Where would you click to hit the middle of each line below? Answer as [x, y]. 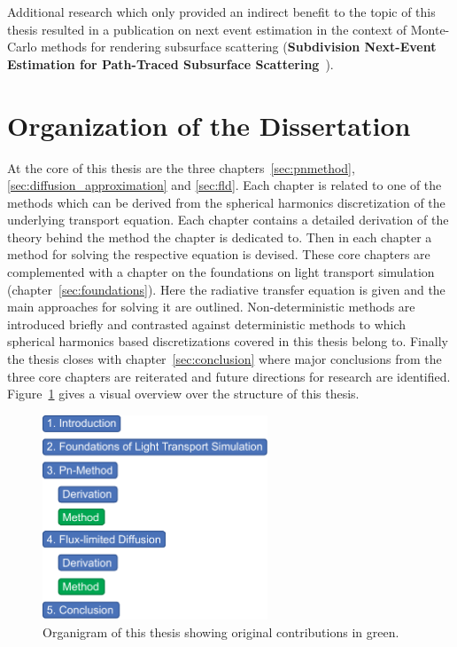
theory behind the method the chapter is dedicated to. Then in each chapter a [220, 237]
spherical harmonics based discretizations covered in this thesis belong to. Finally [228, 341]
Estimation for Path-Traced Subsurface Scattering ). [170, 63]
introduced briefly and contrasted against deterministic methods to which [207, 323]
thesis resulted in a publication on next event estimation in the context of [207, 29]
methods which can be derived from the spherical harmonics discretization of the [226, 202]
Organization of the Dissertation [209, 125]
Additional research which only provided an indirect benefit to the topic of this [221, 12]
